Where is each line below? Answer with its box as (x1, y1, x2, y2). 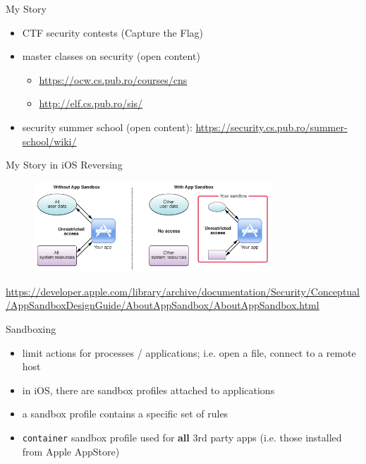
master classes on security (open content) (22, 49, 200, 63)
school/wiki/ (22, 133, 77, 148)
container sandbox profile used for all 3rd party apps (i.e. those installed (22, 430, 342, 445)
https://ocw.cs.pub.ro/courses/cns (39, 72, 188, 87)
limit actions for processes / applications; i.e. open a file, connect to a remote (22, 345, 356, 360)
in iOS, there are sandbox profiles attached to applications (22, 382, 275, 397)
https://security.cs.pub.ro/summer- (195, 119, 348, 134)
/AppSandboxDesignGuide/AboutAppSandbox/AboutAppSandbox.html (6, 298, 319, 312)
